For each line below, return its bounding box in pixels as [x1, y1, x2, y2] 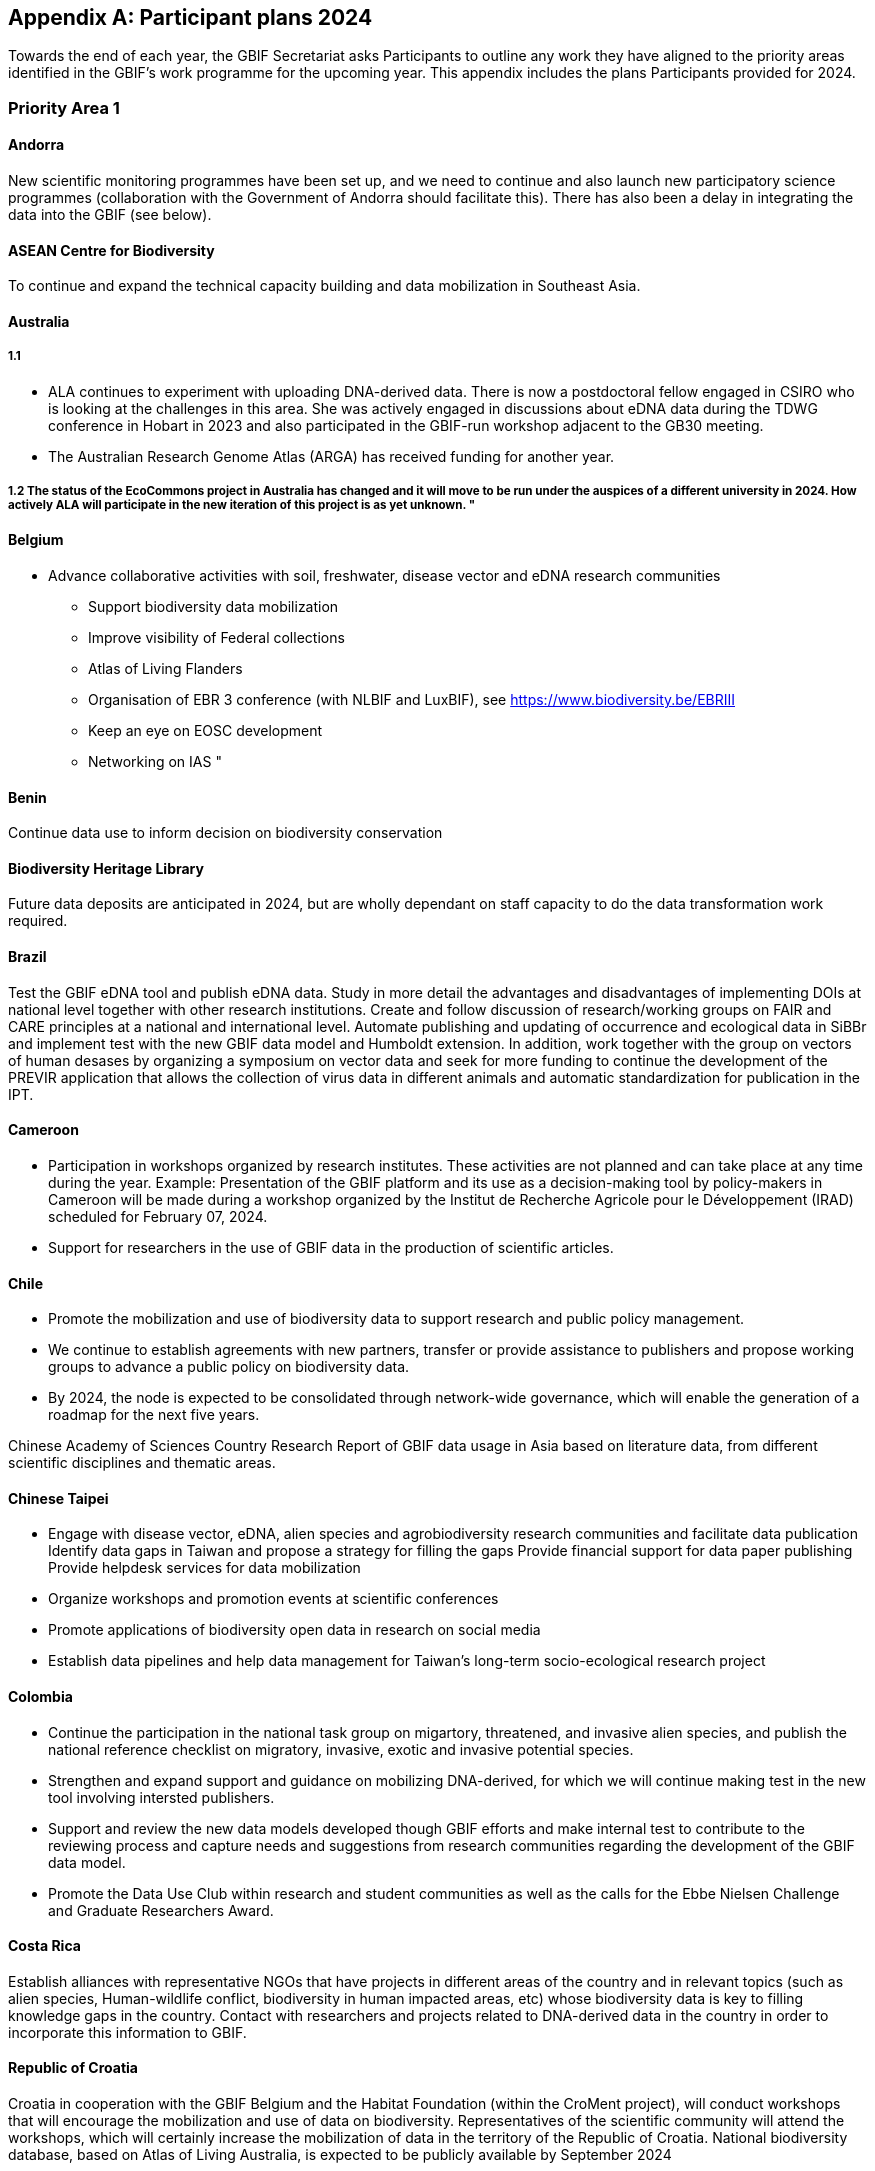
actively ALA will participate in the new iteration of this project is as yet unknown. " [8, 498, 476, 513]
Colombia [8, 1687, 73, 1705]
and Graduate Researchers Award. [48, 1901, 274, 1919]
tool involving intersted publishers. [48, 1788, 275, 1806]
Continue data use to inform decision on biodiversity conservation [8, 824, 443, 842]
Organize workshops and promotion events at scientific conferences [48, 1590, 499, 1608]
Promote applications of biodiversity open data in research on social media [48, 1621, 541, 1639]
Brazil [8, 948, 47, 966]
